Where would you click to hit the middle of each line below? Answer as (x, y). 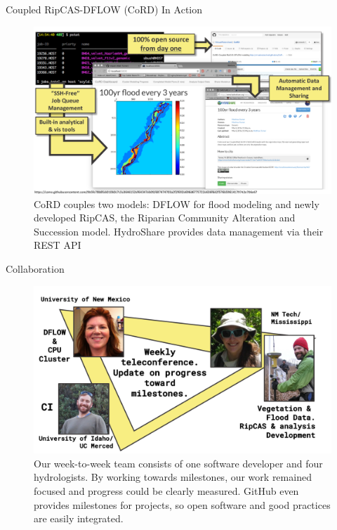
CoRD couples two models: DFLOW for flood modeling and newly (177, 203)
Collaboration (35, 269)
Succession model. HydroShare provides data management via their (179, 231)
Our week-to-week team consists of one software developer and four (178, 463)
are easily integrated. (79, 518)
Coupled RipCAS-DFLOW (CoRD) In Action (104, 9)
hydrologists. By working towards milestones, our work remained (173, 477)
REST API (58, 245)
